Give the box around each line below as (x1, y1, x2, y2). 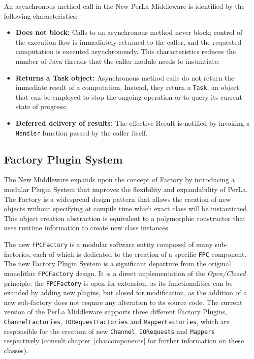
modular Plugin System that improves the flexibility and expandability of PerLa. (4, 184, 248, 194)
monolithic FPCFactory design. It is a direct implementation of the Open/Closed (4, 268, 246, 278)
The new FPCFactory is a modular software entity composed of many (4, 239, 213, 249)
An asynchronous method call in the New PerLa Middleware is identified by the (4, 1, 245, 11)
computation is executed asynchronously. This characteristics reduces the (15, 46, 236, 56)
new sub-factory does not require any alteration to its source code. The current (4, 297, 243, 307)
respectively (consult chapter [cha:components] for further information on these (4, 335, 244, 346)
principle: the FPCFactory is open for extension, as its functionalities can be (4, 277, 233, 288)
